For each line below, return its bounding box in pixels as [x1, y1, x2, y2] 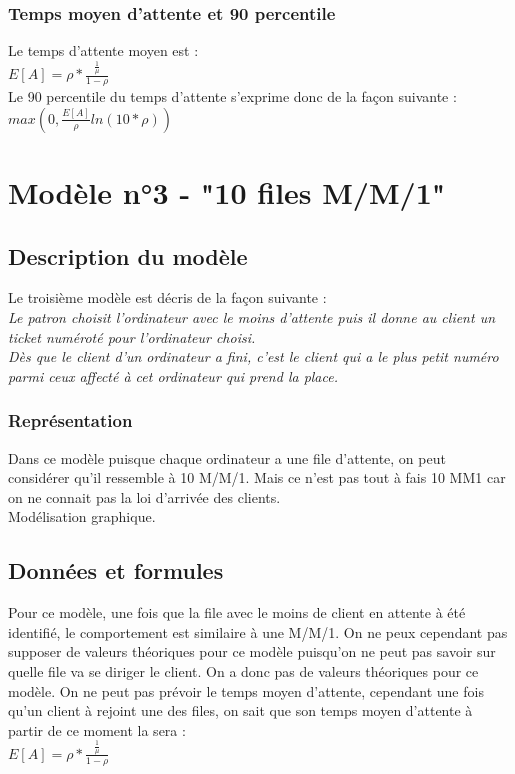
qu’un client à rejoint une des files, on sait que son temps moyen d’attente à [8, 700, 473, 721]
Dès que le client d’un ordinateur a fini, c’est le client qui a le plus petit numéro [8, 346, 499, 367]
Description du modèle [8, 240, 248, 271]
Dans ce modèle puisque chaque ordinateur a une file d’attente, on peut [8, 447, 446, 468]
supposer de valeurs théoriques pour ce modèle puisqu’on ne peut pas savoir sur [8, 641, 496, 662]
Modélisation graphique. [8, 506, 156, 527]
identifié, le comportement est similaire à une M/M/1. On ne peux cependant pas [8, 621, 508, 642]
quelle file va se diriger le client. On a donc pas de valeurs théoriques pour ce [8, 660, 479, 681]
